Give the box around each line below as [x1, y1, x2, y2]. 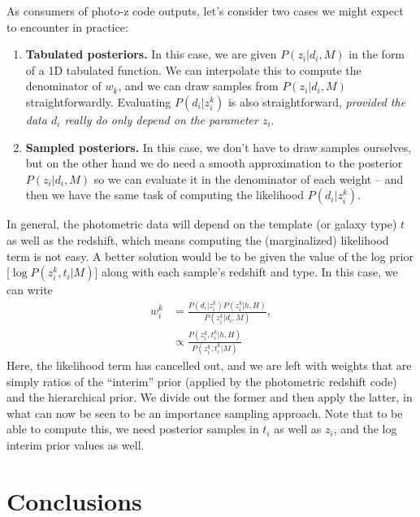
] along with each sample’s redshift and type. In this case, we [94, 263, 398, 280]
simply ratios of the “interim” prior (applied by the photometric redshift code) [6, 372, 397, 389]
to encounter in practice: [6, 18, 128, 35]
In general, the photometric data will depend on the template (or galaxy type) [6, 215, 397, 232]
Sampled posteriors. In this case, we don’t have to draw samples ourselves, [25, 138, 412, 155]
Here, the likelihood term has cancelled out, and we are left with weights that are [6, 357, 412, 374]
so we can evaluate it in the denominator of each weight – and [93, 170, 404, 187]
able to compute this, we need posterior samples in [6, 420, 259, 437]
